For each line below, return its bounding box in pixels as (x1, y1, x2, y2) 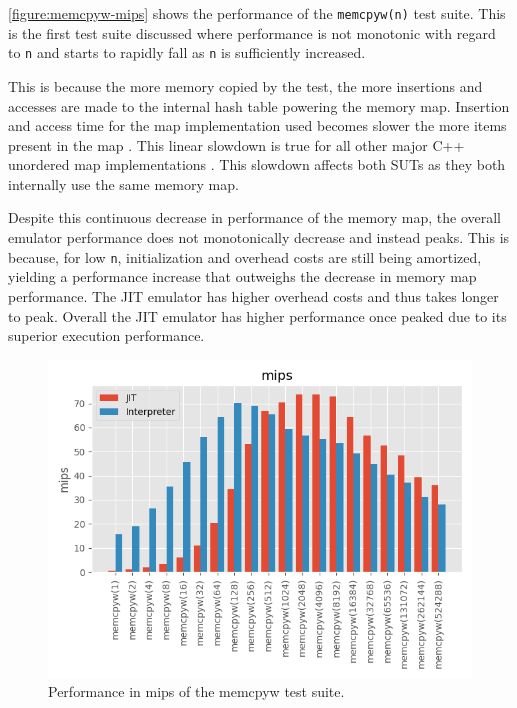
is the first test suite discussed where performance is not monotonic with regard (8, 22, 496, 43)
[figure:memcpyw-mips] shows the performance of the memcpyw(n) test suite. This (8, 3, 506, 23)
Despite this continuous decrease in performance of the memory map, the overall (8, 207, 501, 228)
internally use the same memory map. (8, 173, 239, 194)
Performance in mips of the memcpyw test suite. (48, 681, 345, 702)
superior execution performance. (8, 325, 205, 346)
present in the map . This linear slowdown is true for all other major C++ (8, 134, 465, 155)
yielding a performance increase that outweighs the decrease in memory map (8, 266, 477, 287)
